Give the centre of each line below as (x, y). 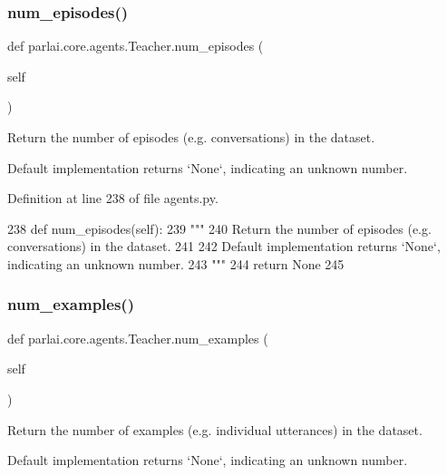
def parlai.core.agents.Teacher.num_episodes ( (136, 46)
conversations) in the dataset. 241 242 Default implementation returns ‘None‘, (224, 246)
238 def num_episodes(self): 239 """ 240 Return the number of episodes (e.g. (219, 228)
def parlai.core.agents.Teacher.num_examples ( (138, 338)
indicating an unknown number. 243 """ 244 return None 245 (176, 263)
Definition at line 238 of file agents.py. (113, 198)
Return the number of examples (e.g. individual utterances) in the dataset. (215, 429)
